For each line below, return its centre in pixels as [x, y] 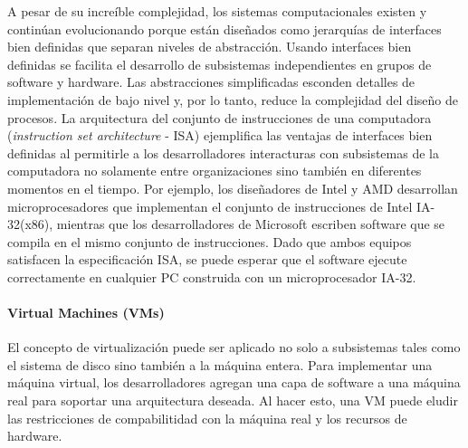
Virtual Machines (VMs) [86, 313]
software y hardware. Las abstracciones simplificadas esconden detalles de [211, 82]
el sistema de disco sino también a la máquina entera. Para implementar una [220, 364]
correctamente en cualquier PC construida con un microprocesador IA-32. [212, 276]
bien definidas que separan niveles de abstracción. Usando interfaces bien [210, 47]
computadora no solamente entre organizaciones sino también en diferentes [215, 171]
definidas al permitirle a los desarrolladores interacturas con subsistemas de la [223, 153]
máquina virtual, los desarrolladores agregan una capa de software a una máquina [234, 382]
